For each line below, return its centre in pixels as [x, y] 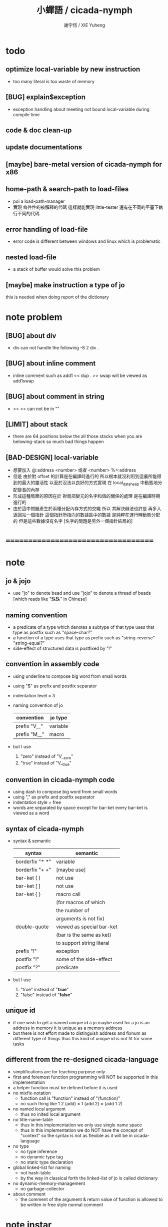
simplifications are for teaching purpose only [59, 1071]
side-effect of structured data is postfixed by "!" [62, 648]
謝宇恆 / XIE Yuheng [84, 25]
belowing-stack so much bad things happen [58, 442]
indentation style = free [37, 802]
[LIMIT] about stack [37, 424]
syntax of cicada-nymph [45, 829]
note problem [34, 317]
